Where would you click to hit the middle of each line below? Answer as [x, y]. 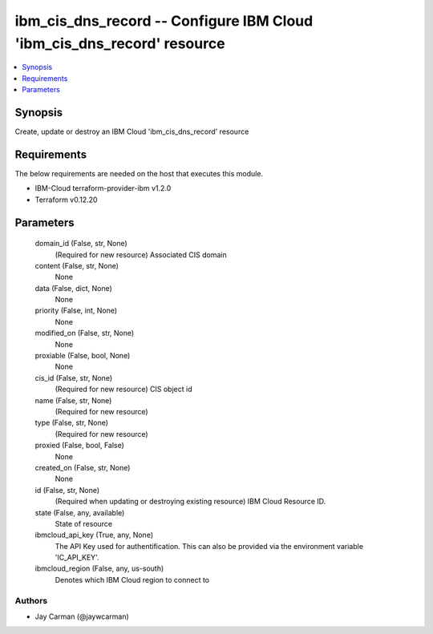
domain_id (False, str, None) [81, 244]
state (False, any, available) [80, 512]
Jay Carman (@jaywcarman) [82, 616]
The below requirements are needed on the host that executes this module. [139, 173]
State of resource [84, 523]
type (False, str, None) [71, 423]
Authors [31, 600]
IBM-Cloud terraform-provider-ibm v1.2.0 [103, 188]
